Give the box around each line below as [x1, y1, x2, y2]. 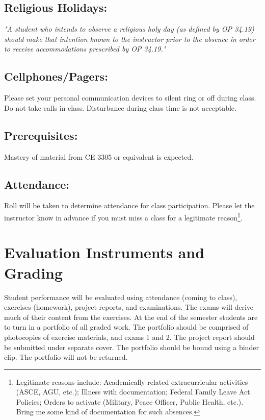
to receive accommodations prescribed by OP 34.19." [4, 43, 166, 54]
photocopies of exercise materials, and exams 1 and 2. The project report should [4, 331, 255, 342]
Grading [4, 262, 63, 283]
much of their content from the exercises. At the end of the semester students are [4, 311, 258, 322]
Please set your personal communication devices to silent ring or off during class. [4, 92, 256, 103]
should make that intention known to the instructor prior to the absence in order [4, 33, 255, 44]
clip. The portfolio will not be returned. [4, 352, 128, 362]
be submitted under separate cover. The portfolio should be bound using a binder [4, 341, 259, 352]
